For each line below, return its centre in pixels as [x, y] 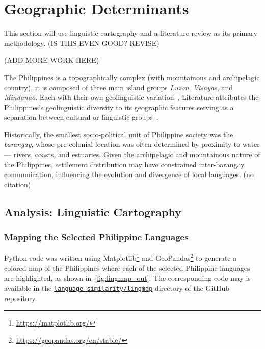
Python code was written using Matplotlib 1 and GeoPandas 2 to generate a [121, 257]
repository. [21, 298]
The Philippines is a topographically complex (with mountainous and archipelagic [132, 77]
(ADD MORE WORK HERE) [52, 60]
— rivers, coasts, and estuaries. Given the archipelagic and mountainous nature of [132, 154]
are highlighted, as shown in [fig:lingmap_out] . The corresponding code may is [127, 278]
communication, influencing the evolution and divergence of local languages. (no [129, 174]
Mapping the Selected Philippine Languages [96, 237]
